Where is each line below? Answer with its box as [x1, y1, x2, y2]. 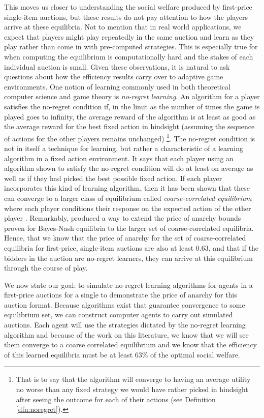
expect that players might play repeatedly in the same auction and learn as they [4, 31, 254, 42]
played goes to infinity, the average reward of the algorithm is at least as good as [4, 111, 256, 122]
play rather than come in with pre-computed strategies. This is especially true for [4, 41, 258, 52]
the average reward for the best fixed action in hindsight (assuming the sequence [4, 121, 255, 132]
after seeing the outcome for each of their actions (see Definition [16, 394, 216, 404]
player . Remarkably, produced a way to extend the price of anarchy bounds [4, 213, 241, 223]
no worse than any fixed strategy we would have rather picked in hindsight [16, 384, 248, 395]
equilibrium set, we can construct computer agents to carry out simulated [4, 309, 233, 320]
